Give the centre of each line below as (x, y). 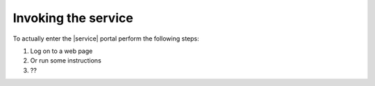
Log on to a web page (61, 51)
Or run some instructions (66, 61)
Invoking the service (73, 18)
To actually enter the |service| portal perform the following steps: (106, 39)
